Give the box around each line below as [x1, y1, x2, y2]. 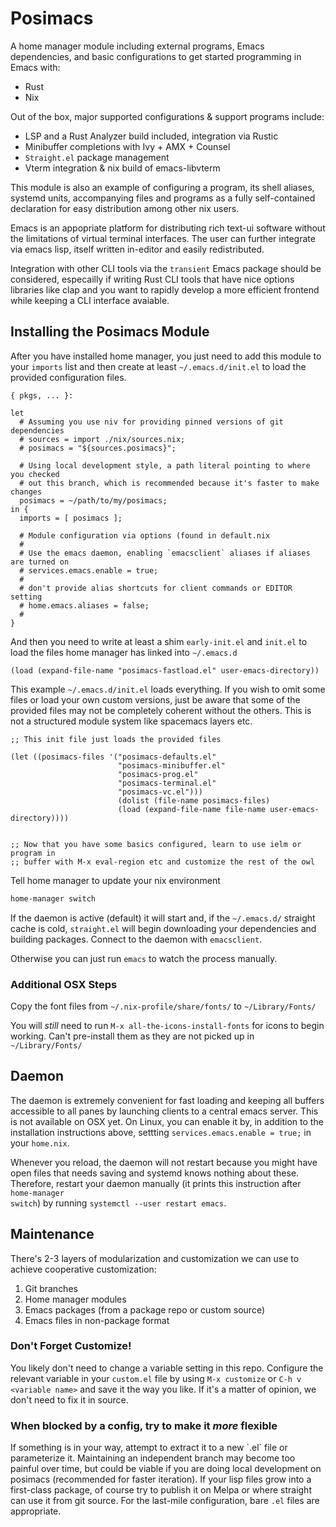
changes [10, 487, 43, 497]
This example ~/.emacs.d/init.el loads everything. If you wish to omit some [10, 683, 326, 695]
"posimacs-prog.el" [117, 769, 199, 779]
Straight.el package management [24, 151, 170, 163]
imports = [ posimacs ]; [19, 513, 123, 523]
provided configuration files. [10, 371, 127, 383]
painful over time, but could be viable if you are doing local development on [10, 1463, 322, 1475]
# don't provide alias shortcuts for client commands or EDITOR [19, 583, 293, 593]
